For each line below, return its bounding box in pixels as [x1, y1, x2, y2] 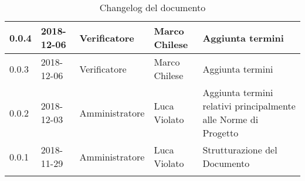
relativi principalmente [202, 99, 296, 112]
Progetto [202, 126, 239, 139]
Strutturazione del [202, 143, 277, 156]
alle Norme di [202, 112, 259, 126]
